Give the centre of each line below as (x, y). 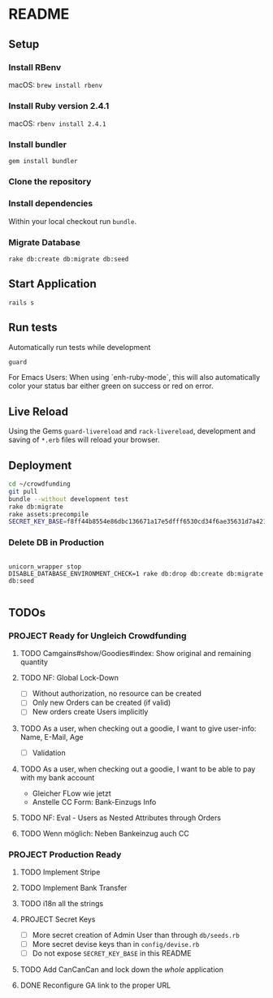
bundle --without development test (69, 499)
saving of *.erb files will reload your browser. (84, 440)
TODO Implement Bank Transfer (74, 888)
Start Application (52, 284)
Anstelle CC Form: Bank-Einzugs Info (94, 801)
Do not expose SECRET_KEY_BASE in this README (112, 953)
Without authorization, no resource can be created (117, 693)
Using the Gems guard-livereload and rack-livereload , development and (132, 431)
